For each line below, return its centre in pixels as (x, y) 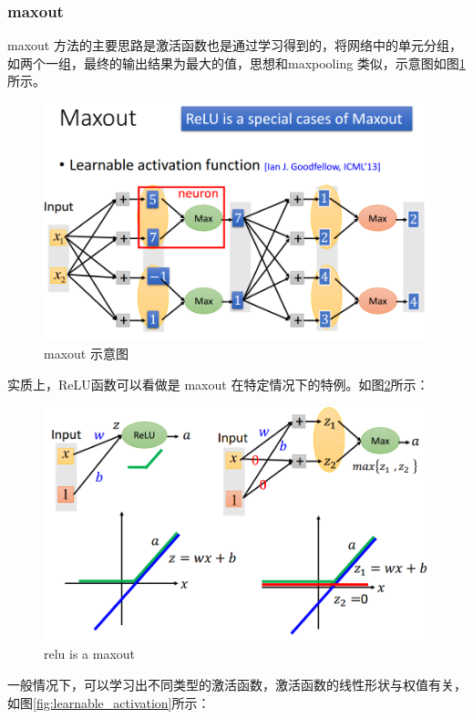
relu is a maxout (90, 654)
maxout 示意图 (86, 354)
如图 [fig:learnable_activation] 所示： (109, 702)
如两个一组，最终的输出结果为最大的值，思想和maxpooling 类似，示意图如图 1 (236, 63)
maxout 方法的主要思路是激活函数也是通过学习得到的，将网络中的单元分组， (235, 45)
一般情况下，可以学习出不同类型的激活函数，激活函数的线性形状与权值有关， (237, 684)
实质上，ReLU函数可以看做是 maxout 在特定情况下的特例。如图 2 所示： (218, 384)
